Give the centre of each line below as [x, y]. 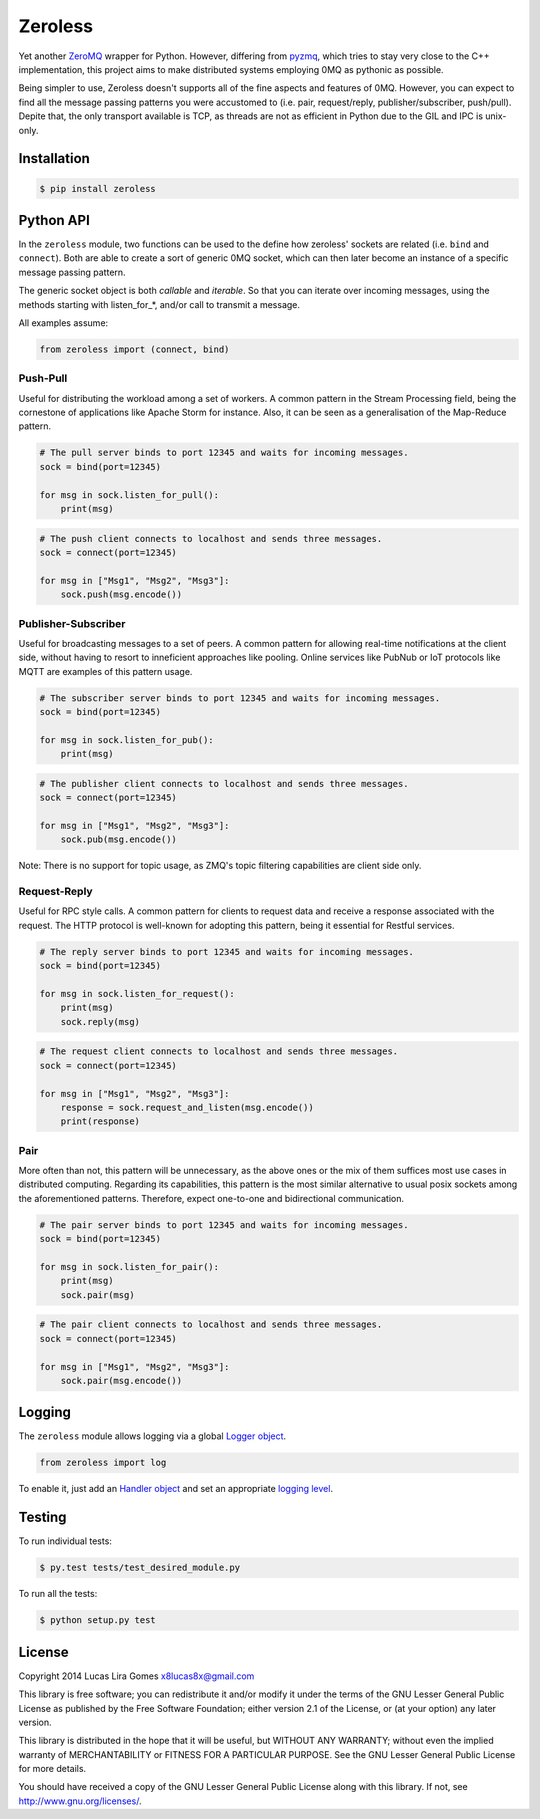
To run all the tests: [58, 1594]
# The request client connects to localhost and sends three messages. [219, 1051]
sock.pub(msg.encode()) [118, 839]
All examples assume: [63, 322]
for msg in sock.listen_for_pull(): [129, 494]
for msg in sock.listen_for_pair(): [129, 1266]
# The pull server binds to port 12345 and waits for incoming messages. [224, 453]
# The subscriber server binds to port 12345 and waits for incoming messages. [240, 698]
